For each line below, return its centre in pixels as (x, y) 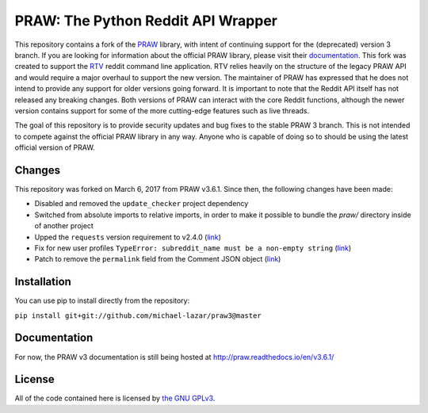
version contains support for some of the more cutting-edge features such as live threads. (162, 110)
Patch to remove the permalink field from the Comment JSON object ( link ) (158, 259)
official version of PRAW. (55, 147)
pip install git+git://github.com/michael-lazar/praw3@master (138, 315)
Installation (43, 282)
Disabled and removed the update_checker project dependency (141, 204)
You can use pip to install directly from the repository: (102, 300)
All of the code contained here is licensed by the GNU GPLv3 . (115, 398)
